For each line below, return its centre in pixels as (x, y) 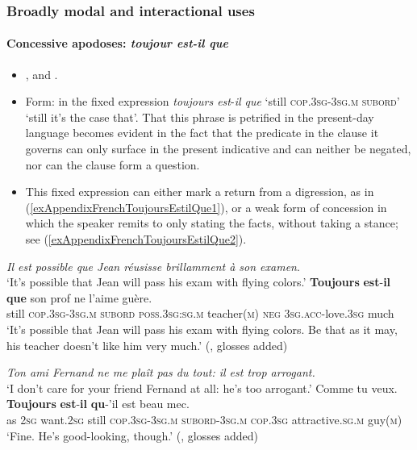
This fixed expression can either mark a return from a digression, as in (200, 192)
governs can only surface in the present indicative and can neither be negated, (218, 149)
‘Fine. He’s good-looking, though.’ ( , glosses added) (133, 435)
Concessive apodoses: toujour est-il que (117, 43)
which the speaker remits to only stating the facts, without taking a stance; (212, 223)
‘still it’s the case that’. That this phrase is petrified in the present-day (200, 117)
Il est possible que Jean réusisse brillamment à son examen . (153, 266)
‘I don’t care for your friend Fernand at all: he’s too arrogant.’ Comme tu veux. (202, 387)
